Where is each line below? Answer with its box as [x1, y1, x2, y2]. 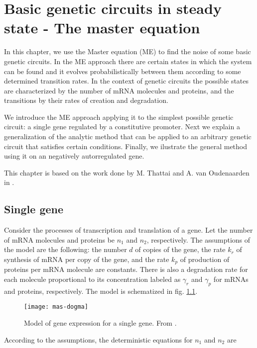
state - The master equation [4, 17, 200, 38]
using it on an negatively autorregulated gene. [4, 151, 144, 161]
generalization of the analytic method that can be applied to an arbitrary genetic [4, 131, 252, 142]
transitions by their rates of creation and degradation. [4, 95, 168, 105]
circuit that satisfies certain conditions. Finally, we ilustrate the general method [4, 141, 248, 151]
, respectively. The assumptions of [146, 234, 251, 245]
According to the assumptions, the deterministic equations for [4, 334, 193, 345]
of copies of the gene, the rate [135, 244, 226, 255]
